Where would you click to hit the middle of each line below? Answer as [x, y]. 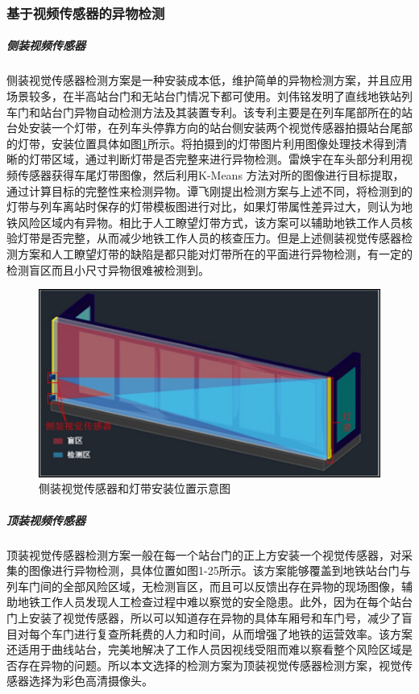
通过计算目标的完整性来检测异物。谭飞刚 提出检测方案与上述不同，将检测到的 [209, 190]
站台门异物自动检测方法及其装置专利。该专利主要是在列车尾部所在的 [220, 112]
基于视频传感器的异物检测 [86, 12]
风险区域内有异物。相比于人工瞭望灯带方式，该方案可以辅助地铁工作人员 [209, 222]
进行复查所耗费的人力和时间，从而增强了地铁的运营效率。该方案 [243, 633]
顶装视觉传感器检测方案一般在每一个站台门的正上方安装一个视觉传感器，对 [204, 554]
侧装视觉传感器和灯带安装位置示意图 [135, 488]
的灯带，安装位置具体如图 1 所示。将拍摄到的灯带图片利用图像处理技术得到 [201, 143]
